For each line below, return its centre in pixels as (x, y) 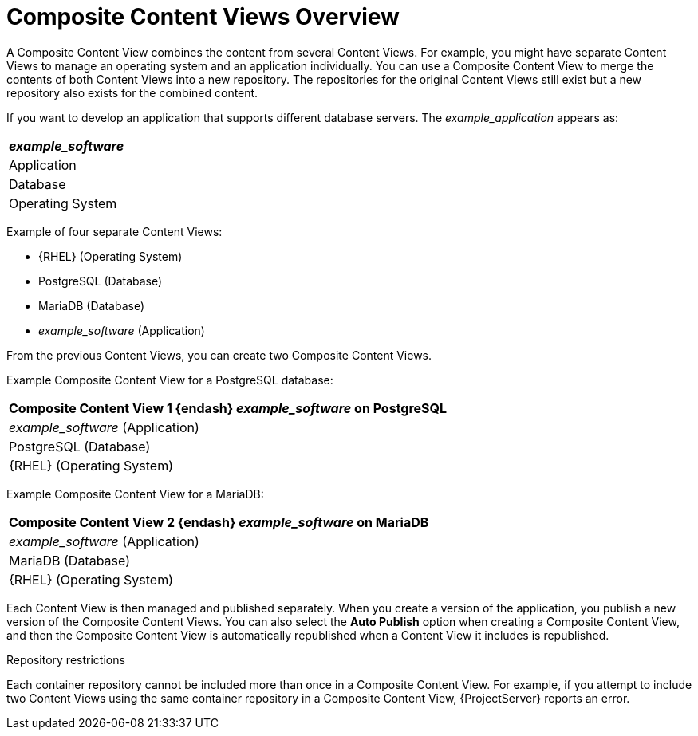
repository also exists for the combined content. (132, 92)
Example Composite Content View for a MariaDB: (135, 494)
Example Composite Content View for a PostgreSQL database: (170, 380)
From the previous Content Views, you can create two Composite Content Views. (219, 355)
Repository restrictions (66, 659)
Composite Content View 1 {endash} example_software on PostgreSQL (228, 408)
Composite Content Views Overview (203, 17)
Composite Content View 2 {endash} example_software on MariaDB (219, 522)
